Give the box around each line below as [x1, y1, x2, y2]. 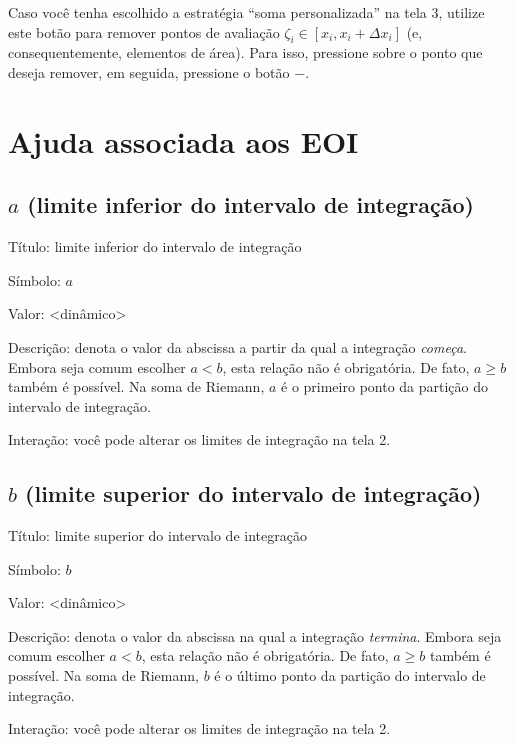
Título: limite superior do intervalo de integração [8, 525, 307, 546]
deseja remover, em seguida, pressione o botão [8, 61, 290, 82]
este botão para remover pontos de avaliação [8, 21, 280, 42]
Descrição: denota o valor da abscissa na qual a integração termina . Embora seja [8, 625, 502, 646]
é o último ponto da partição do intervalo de [214, 665, 486, 686]
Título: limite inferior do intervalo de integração [8, 236, 302, 257]
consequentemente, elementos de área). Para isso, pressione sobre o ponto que [8, 42, 483, 63]
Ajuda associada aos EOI [8, 120, 359, 161]
